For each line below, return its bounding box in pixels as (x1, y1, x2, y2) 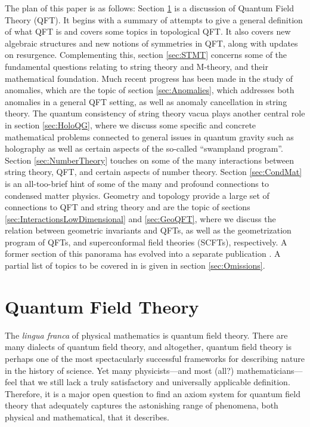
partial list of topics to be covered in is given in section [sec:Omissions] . (5, 259, 265, 272)
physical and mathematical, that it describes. (5, 410, 169, 423)
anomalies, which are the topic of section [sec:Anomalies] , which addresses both (5, 84, 294, 96)
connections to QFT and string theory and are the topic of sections (5, 201, 250, 213)
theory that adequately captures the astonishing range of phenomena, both (5, 399, 278, 411)
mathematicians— (236, 364, 303, 376)
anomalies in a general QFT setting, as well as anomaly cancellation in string (5, 95, 287, 107)
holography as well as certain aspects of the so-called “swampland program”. (5, 142, 283, 155)
